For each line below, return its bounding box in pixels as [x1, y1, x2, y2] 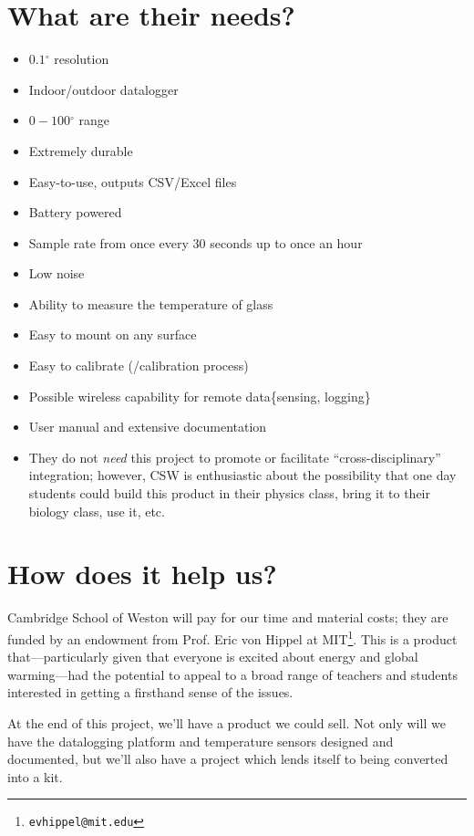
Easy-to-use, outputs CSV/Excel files [28, 172, 237, 191]
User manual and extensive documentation [28, 417, 267, 436]
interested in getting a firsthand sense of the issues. [7, 683, 294, 702]
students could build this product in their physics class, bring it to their [28, 484, 430, 503]
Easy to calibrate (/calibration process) [28, 356, 249, 375]
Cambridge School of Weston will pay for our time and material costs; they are [7, 608, 448, 627]
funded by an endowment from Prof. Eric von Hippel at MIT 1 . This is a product [7, 626, 458, 648]
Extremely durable [28, 141, 133, 160]
